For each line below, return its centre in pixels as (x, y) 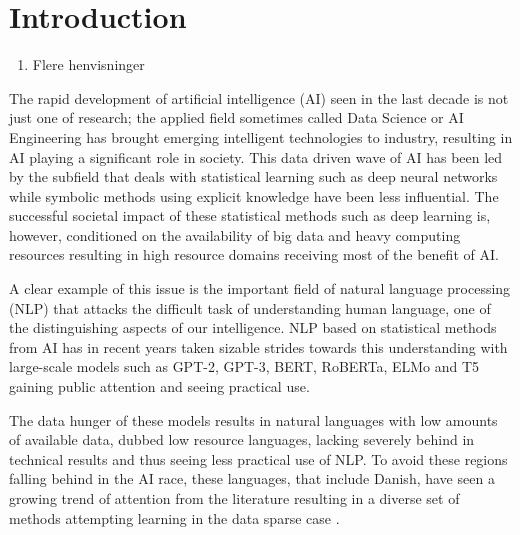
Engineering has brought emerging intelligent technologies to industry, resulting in (261, 136)
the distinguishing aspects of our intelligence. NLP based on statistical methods (253, 327)
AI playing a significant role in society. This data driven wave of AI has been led (256, 156)
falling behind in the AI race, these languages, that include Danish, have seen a (252, 478)
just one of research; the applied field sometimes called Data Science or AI (236, 117)
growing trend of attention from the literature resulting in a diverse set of (234, 498)
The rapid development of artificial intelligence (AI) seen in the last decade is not (259, 97)
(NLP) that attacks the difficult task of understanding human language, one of (250, 307)
